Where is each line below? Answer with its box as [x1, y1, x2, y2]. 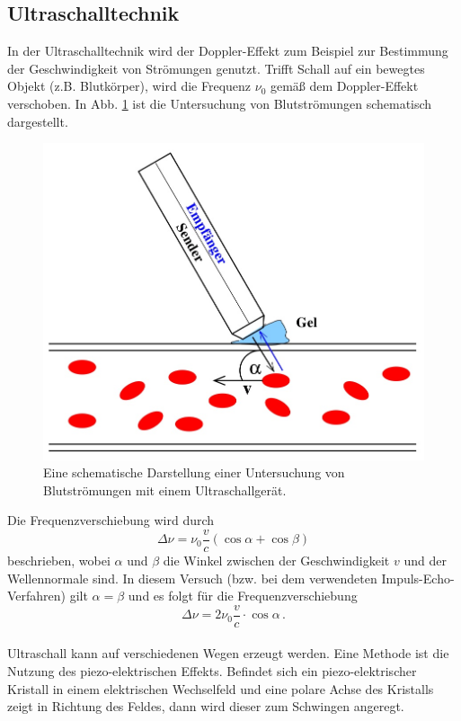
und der [403, 551, 447, 570]
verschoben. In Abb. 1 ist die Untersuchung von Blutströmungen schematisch [7, 93, 432, 112]
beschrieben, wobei [7, 551, 111, 570]
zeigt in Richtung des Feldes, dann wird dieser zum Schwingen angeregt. [7, 697, 404, 716]
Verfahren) [7, 586, 66, 605]
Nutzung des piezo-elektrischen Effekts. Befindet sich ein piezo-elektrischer [7, 662, 417, 681]
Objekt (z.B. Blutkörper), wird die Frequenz [7, 76, 252, 95]
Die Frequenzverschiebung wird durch [7, 511, 215, 530]
